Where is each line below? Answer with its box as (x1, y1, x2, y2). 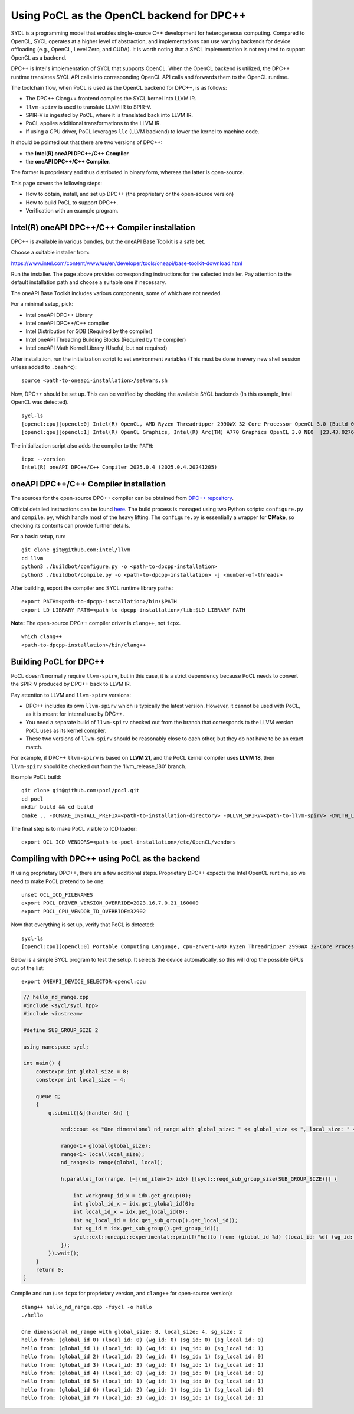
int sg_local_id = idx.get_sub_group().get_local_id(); (73, 1217, 238, 1223)
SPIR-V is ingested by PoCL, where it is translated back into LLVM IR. (25, 112, 194, 119)
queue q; (35, 1093, 61, 1099)
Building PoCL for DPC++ (11, 657, 106, 667)
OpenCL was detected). (11, 399, 69, 406)
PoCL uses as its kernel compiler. (25, 727, 107, 734)
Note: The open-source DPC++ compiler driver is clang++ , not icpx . (11, 620, 181, 627)
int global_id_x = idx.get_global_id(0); (73, 1200, 195, 1207)
